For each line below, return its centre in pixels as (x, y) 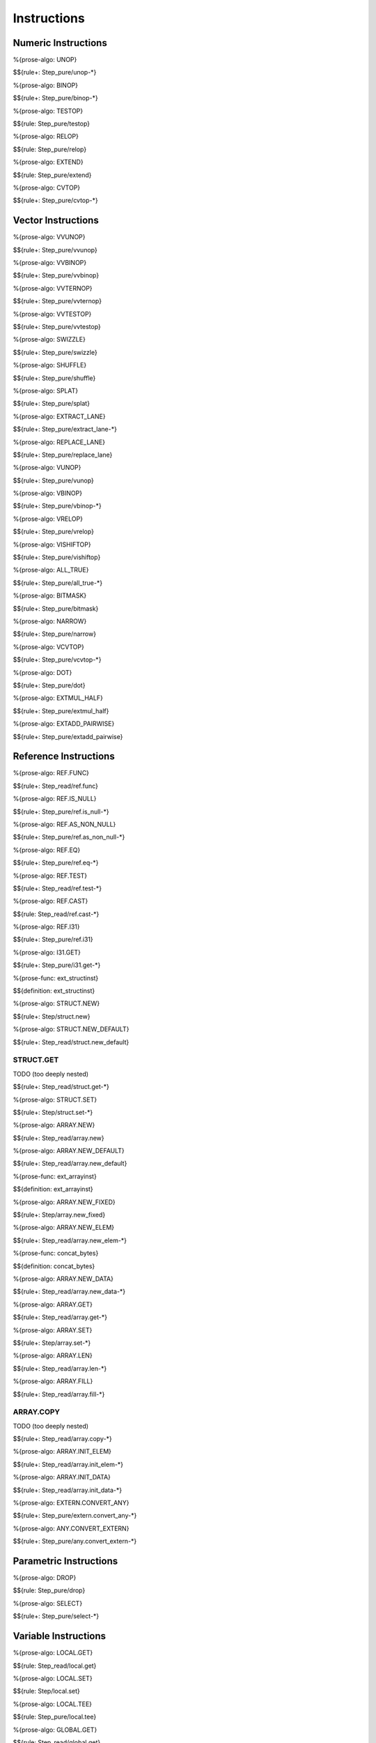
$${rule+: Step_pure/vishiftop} (57, 557)
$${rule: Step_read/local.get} (55, 1666)
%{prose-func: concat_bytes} (56, 1253)
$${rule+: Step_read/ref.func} (56, 786)
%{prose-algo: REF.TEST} (50, 876)
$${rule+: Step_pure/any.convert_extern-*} (75, 1542)
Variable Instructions (60, 1636)
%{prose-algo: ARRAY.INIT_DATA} (62, 1477)
